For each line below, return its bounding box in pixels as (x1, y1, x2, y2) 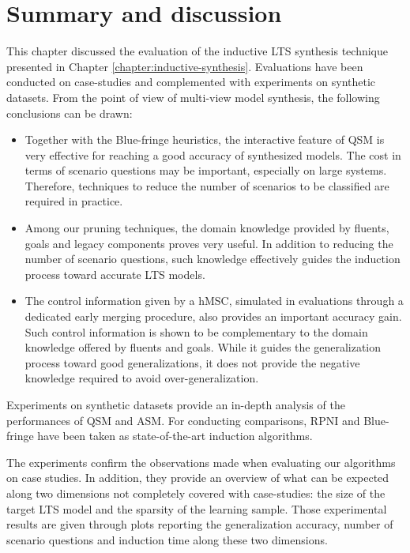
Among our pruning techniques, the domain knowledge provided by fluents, (24, 220, 389, 236)
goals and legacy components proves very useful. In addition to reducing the (24, 235, 393, 251)
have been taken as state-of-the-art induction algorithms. (37, 427, 313, 444)
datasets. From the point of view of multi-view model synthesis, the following (6, 88, 380, 105)
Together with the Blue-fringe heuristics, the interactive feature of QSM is (24, 131, 385, 148)
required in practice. (24, 193, 123, 209)
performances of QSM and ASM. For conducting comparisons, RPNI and (6, 412, 360, 428)
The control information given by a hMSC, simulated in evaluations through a (24, 292, 404, 309)
